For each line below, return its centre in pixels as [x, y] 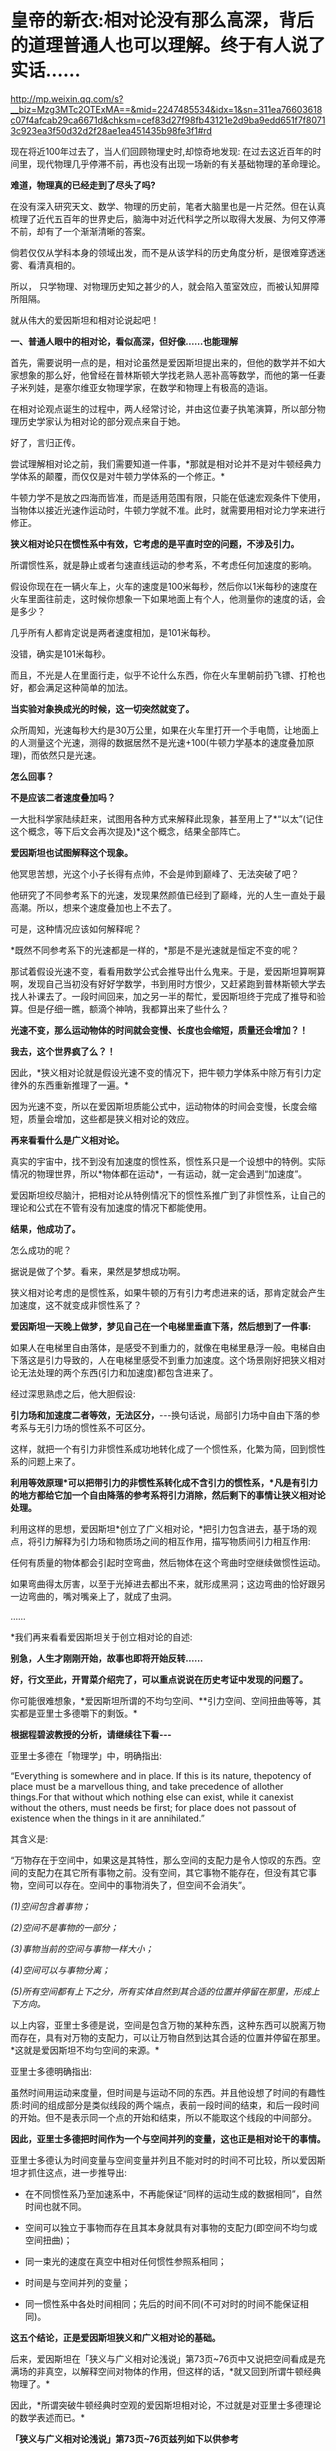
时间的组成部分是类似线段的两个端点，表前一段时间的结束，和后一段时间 [170, 2105]
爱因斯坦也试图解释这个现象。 [71, 852]
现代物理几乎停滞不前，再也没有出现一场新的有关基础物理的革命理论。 [181, 163]
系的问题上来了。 [45, 1461]
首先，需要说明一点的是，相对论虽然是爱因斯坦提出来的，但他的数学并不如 [163, 362]
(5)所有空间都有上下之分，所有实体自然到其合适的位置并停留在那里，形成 [161, 1991]
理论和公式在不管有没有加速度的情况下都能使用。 [111, 1207]
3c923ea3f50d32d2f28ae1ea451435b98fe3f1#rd [111, 130]
